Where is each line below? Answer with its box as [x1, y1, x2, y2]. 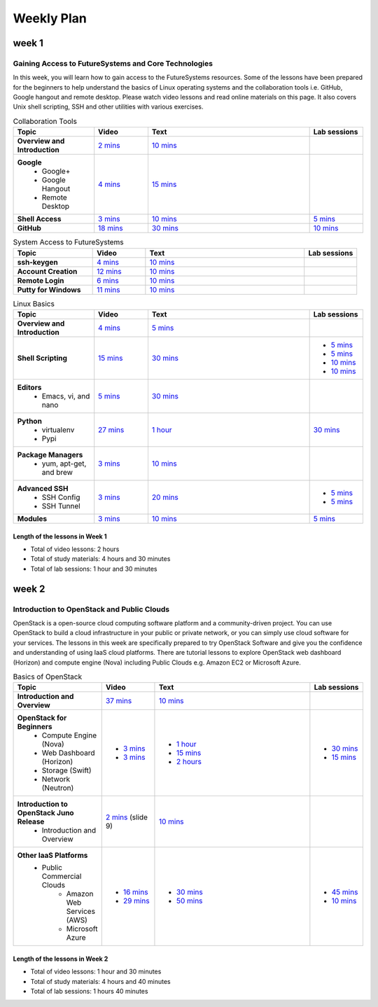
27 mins [98, 425, 125, 434]
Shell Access [17, 214, 62, 224]
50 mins [176, 896, 203, 906]
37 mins [105, 696, 132, 706]
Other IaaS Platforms [17, 851, 88, 861]
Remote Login [17, 275, 64, 285]
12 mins [97, 266, 122, 276]
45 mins [331, 887, 358, 897]
